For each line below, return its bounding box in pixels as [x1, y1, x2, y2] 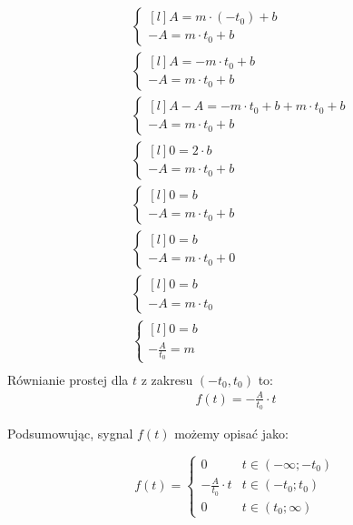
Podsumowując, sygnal [7, 423, 133, 442]
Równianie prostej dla [7, 369, 129, 389]
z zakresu [141, 369, 193, 389]
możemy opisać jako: [174, 423, 289, 442]
